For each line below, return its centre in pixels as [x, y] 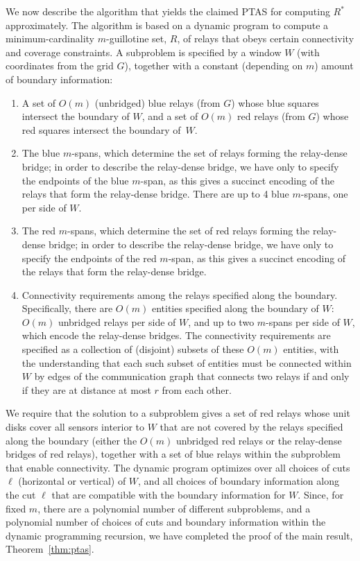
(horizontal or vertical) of [72, 481]
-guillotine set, [136, 38]
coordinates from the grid [60, 66]
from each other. [197, 389]
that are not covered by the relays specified [251, 427]
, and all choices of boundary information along [239, 481]
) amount [334, 66]
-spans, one [324, 194]
